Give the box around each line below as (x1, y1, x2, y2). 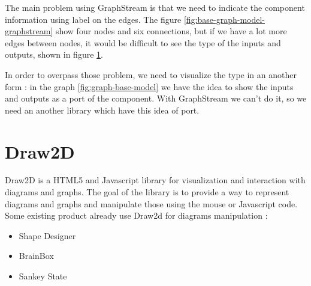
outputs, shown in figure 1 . (5, 48, 103, 61)
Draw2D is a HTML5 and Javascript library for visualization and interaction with (5, 174, 306, 186)
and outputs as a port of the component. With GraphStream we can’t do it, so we (5, 92, 307, 105)
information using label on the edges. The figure (5, 13, 182, 25)
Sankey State (19, 270, 67, 282)
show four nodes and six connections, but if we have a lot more (55, 25, 287, 37)
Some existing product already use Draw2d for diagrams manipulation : (5, 209, 268, 222)
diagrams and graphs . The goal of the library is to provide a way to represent (5, 186, 289, 198)
